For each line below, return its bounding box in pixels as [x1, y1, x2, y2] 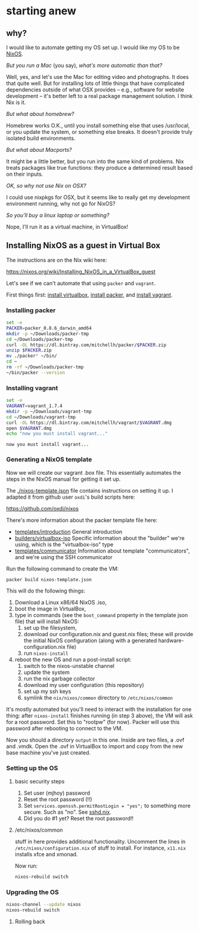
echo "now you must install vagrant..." [6, 431, 108, 437]
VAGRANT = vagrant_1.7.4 [6, 403, 63, 409]
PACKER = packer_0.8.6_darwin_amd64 [6, 325, 92, 331]
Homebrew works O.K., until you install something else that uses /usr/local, [6, 122, 190, 129]
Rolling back [14, 918, 46, 925]
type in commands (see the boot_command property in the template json [14, 612, 188, 619]
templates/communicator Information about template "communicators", [14, 547, 190, 554]
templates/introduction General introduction [14, 528, 123, 535]
